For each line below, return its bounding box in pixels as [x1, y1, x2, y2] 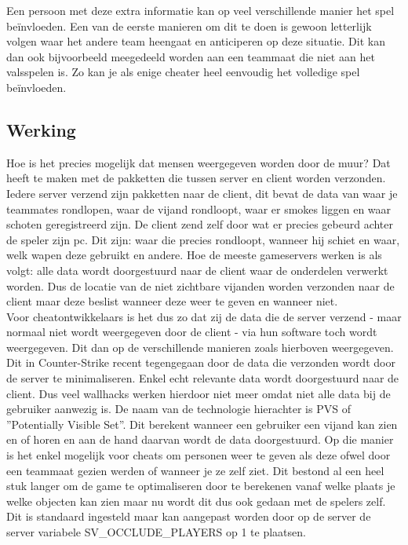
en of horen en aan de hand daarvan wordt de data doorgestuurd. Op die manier [6, 431, 394, 448]
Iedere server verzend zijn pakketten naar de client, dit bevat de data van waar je [6, 185, 398, 201]
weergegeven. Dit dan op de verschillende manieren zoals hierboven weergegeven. [6, 338, 394, 355]
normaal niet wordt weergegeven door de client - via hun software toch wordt [6, 324, 377, 340]
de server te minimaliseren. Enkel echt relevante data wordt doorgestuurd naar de [6, 370, 399, 386]
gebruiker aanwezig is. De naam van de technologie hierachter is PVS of [6, 401, 351, 417]
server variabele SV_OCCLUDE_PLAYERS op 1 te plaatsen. [6, 524, 306, 540]
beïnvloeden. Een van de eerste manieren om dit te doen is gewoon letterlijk [6, 17, 372, 34]
